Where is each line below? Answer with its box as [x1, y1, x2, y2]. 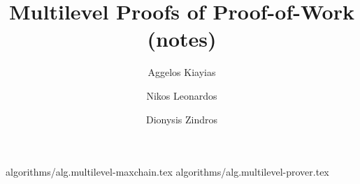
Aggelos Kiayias [147, 65, 216, 79]
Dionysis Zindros [146, 112, 217, 126]
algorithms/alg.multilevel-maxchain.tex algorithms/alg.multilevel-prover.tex [6, 164, 329, 179]
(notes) [147, 24, 217, 53]
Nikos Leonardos [146, 88, 217, 102]
